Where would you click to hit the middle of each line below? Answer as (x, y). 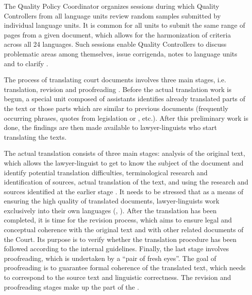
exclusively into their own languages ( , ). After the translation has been (110, 210)
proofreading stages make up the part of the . (72, 286)
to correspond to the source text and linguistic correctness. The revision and (118, 277)
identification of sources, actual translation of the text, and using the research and (126, 182)
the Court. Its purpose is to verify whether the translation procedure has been (120, 239)
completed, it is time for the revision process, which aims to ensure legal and (118, 220)
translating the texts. (35, 137)
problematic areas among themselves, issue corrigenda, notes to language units (121, 53)
